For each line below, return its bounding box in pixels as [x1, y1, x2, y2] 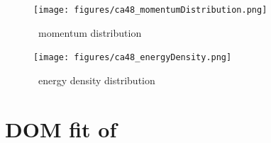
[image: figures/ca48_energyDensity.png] [33, 52, 232, 63]
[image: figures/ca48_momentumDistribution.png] [33, 5, 267, 15]
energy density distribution [38, 72, 155, 87]
